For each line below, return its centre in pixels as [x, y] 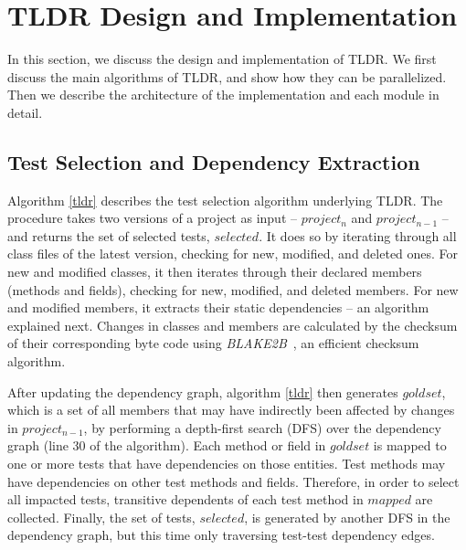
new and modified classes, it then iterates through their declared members [215, 272]
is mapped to [410, 445]
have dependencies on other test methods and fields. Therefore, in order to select [233, 481]
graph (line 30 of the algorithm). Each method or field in [167, 445]
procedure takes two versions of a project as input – [153, 218]
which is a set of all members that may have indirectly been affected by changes [231, 410]
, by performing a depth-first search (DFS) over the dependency [262, 427]
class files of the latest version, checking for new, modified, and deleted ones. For [233, 254]
